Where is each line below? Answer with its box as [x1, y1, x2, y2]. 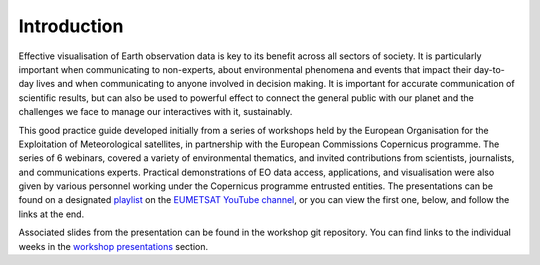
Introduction [18, 15, 124, 37]
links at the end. [18, 208, 85, 220]
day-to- [473, 63, 505, 75]
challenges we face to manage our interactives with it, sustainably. [18, 106, 293, 118]
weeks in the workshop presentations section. [18, 240, 209, 252]
